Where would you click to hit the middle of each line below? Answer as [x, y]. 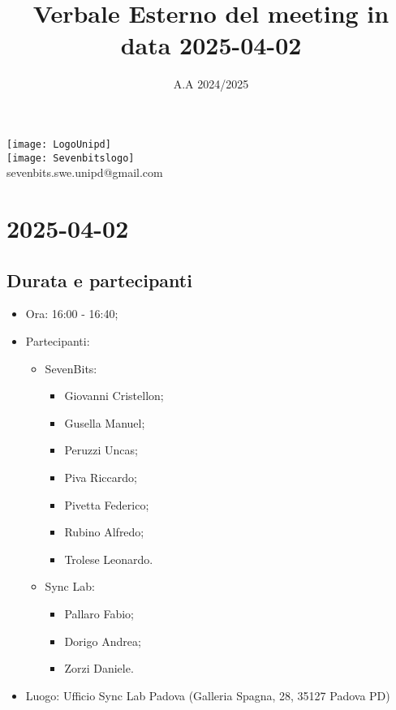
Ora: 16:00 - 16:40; [72, 314]
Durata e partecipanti [99, 280]
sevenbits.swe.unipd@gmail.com [85, 172]
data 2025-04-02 [211, 45]
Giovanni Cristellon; [114, 396]
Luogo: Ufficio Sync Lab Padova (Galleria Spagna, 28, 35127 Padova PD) [208, 695]
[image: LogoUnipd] [59, 144]
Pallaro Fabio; [99, 613]
